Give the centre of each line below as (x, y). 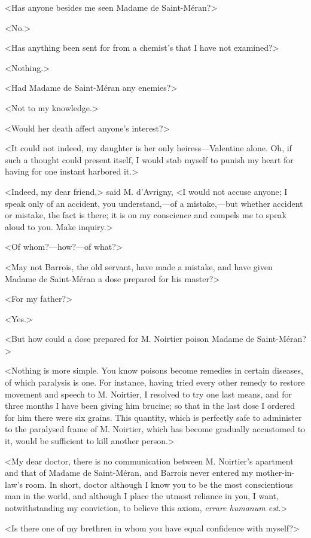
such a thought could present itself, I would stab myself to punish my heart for (149, 159)
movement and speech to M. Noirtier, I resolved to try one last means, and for (148, 394)
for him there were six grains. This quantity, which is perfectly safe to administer (153, 417)
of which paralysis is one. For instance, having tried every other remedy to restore (155, 382)
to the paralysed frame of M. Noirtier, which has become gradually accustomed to (155, 429)
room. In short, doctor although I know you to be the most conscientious (159, 484)
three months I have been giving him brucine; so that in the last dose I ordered (150, 406)
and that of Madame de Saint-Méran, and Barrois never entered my (129, 473)
